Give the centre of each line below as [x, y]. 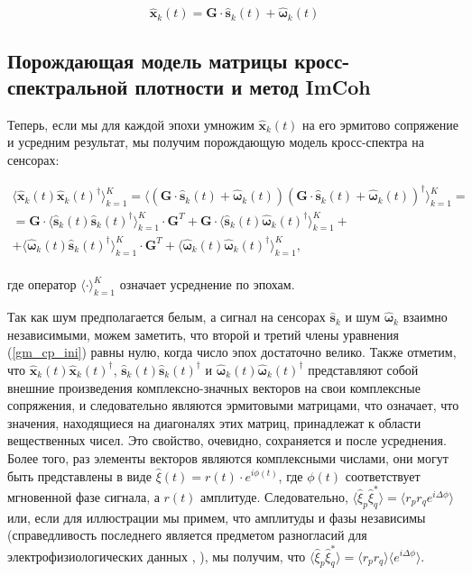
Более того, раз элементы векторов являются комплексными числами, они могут [228, 457]
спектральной [68, 87]
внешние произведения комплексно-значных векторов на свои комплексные [214, 387]
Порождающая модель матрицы [148, 60]
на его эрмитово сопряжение [381, 124]
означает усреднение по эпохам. [207, 284]
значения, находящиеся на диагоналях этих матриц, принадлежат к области [214, 422]
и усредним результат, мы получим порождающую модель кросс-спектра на [216, 142]
